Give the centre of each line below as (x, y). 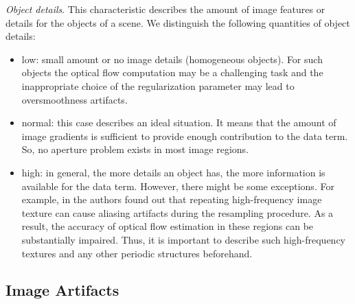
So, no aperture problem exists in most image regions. (135, 149)
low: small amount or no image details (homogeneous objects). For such (172, 59)
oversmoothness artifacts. (75, 99)
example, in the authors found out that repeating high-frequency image (172, 199)
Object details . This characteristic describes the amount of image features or (165, 9)
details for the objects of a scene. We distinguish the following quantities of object (178, 22)
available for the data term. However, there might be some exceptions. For (178, 186)
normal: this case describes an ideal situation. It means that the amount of (179, 122)
